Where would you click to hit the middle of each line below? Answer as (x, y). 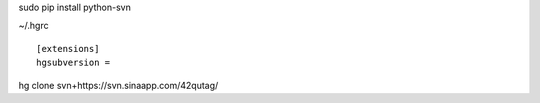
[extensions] (68, 48)
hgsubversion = (73, 63)
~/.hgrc (33, 26)
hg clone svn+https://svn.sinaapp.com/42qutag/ (118, 85)
